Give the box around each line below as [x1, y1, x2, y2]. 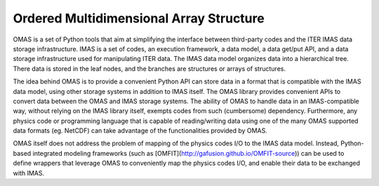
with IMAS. [13, 168, 45, 177]
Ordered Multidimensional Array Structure [13, 11, 265, 26]
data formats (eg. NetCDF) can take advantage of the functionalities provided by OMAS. [13, 126, 268, 135]
